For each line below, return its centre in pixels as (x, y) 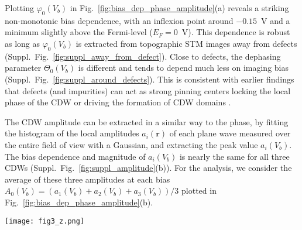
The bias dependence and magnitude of (75, 156)
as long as (23, 43)
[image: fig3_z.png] (45, 221)
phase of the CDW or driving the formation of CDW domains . (118, 102)
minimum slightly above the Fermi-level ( (79, 32)
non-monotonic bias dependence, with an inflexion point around (119, 20)
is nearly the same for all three (234, 156)
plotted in (199, 190)
